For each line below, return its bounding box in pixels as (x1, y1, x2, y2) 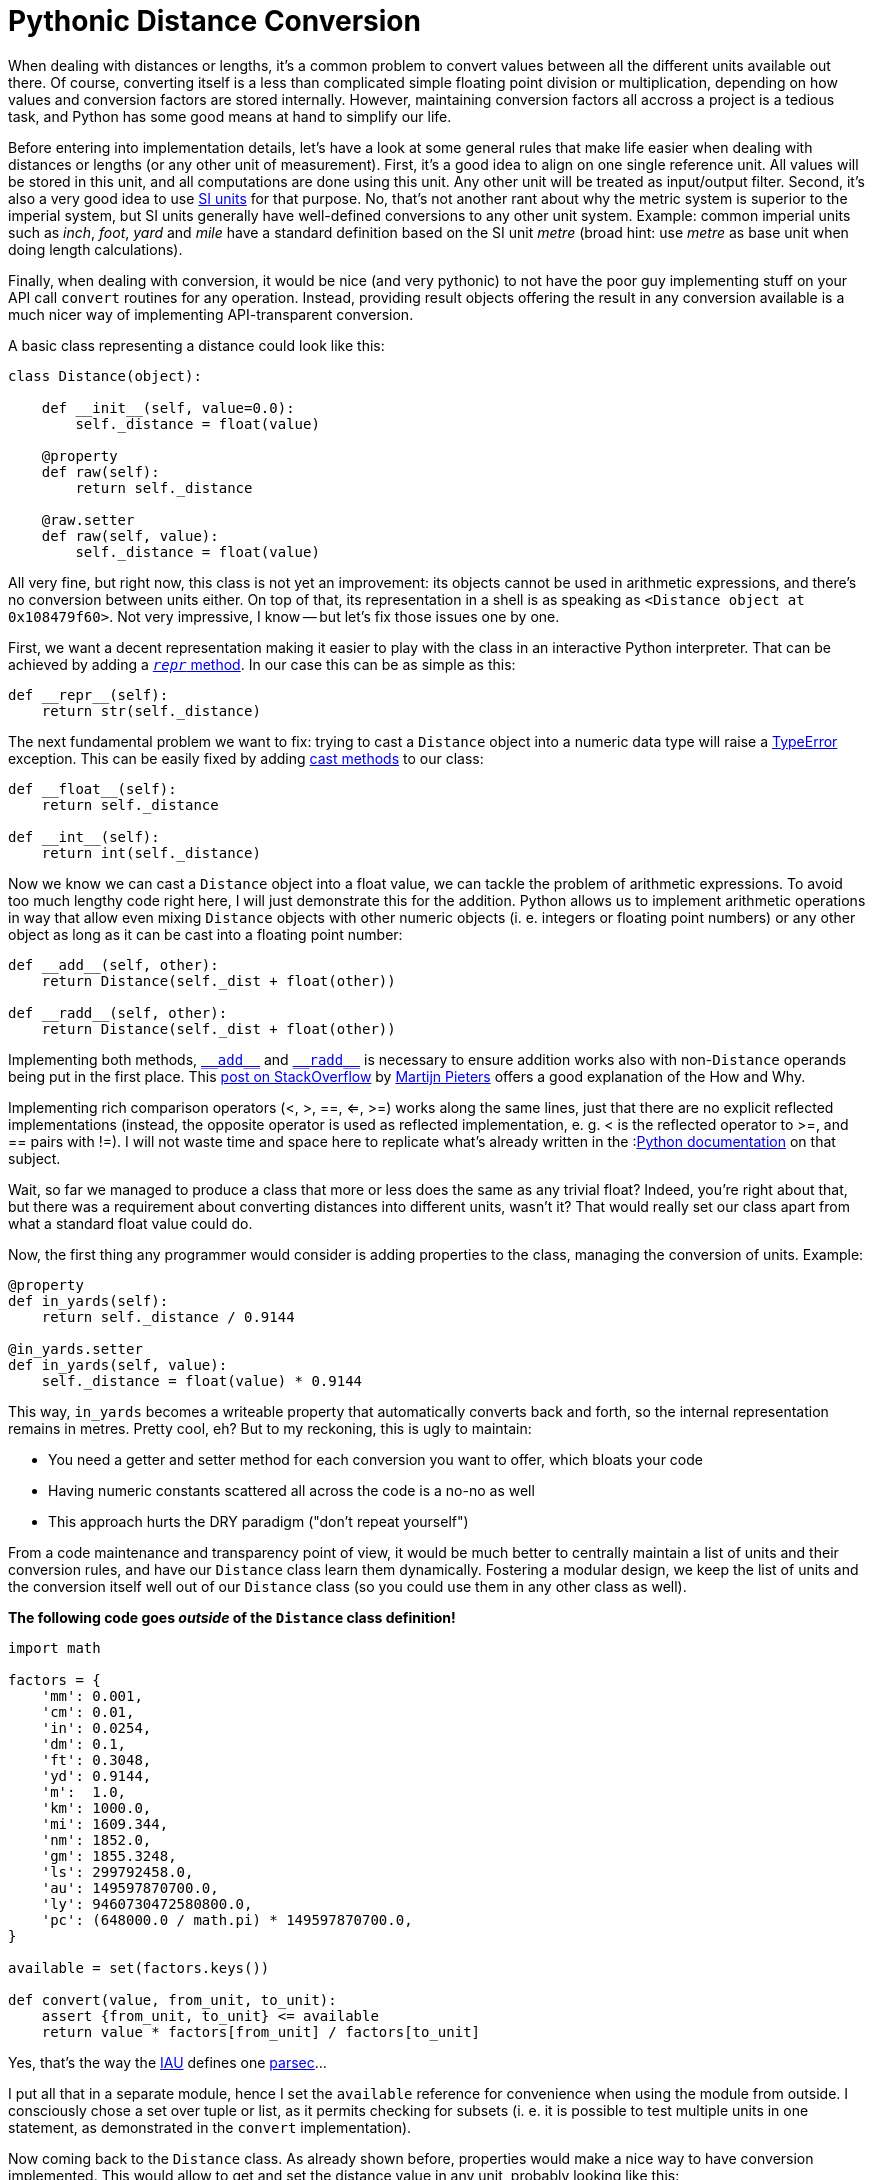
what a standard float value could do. (8, 1214, 253, 1232)
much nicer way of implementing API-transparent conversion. (8, 305, 414, 323)
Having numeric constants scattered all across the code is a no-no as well (48, 1481, 535, 1499)
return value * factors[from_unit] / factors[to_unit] (41, 2023, 481, 2040)
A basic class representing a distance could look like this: (8, 336, 385, 354)
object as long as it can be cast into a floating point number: (8, 925, 403, 943)
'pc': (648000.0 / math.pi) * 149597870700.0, (41, 1911, 413, 1928)
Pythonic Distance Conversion (8, 4, 421, 38)
